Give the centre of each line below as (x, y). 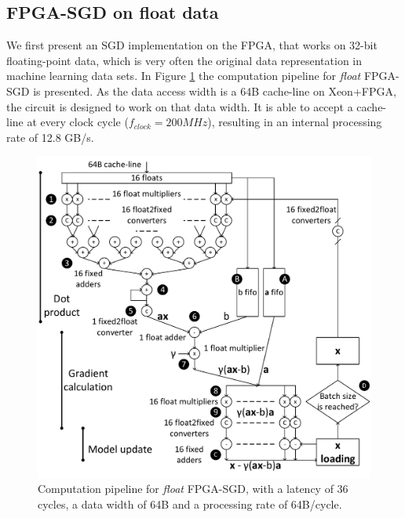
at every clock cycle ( (78, 122)
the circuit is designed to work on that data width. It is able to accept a (180, 106)
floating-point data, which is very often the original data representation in (184, 60)
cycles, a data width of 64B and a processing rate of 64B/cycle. (190, 504)
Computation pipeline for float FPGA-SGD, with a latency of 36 (193, 489)
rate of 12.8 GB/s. (50, 137)
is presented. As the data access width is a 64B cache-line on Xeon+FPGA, (215, 91)
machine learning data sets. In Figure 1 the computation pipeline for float (184, 76)
